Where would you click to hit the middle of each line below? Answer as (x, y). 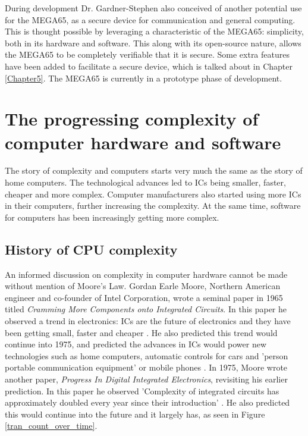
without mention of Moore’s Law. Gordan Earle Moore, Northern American (143, 286)
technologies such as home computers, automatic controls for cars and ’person (147, 355)
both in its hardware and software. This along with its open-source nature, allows (153, 43)
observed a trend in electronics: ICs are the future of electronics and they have (148, 321)
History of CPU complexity (91, 249)
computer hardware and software (143, 142)
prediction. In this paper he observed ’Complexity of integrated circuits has (142, 390)
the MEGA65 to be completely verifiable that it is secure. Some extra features (147, 54)
